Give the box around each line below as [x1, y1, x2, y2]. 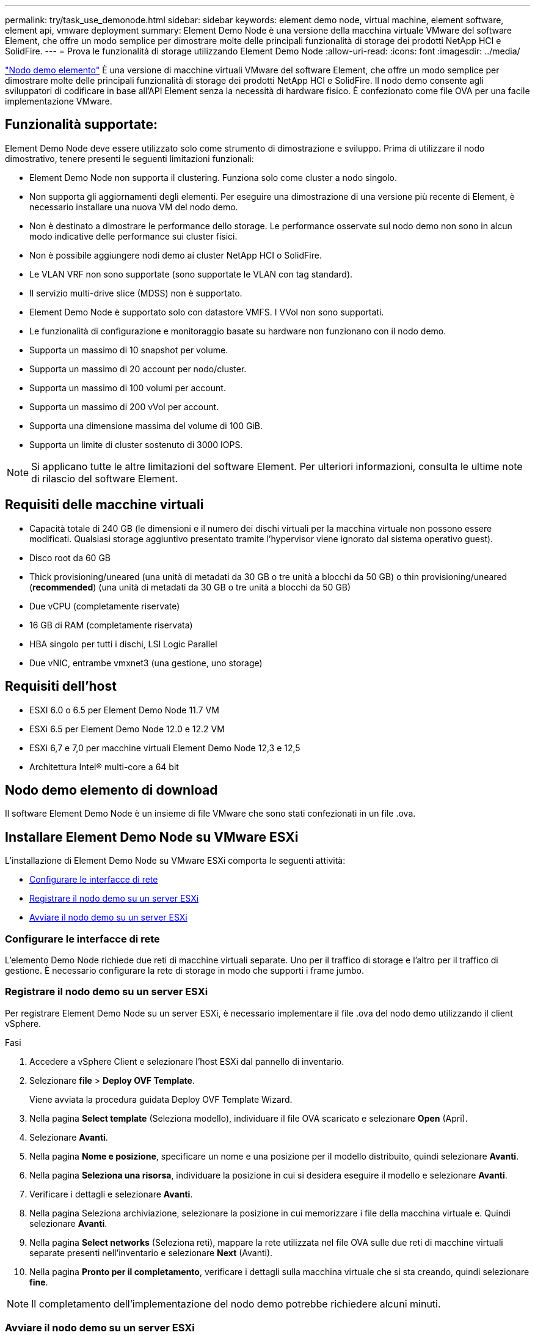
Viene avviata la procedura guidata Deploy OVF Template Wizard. [29, 1094, 293, 1105]
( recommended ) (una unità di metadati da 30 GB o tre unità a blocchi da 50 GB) [29, 581, 351, 592]
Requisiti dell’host [5, 679, 117, 694]
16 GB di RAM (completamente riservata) [29, 619, 193, 630]
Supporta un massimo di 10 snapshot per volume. [29, 344, 228, 355]
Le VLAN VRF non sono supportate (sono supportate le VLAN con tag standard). [29, 268, 353, 279]
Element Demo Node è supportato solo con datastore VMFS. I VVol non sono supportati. [29, 306, 384, 317]
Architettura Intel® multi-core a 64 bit [29, 761, 179, 772]
